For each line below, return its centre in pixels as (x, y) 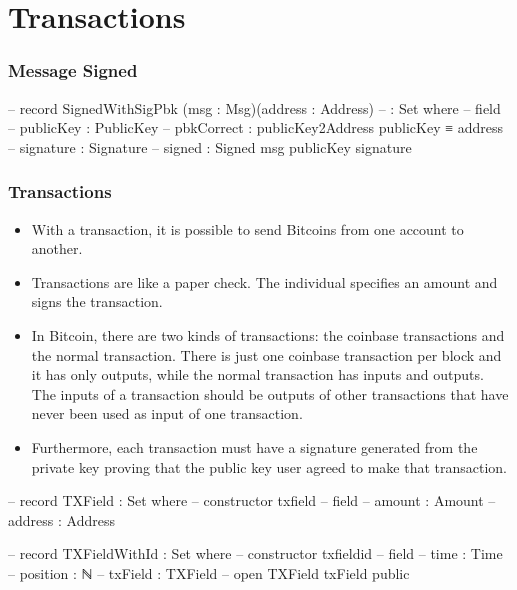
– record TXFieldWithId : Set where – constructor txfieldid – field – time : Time (255, 553)
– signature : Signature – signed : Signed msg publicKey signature (210, 146)
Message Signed (73, 70)
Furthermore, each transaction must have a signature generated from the (254, 446)
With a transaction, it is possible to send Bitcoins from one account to (247, 228)
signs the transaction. (97, 301)
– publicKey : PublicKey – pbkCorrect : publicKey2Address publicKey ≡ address (256, 127)
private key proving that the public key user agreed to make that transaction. (269, 466)
